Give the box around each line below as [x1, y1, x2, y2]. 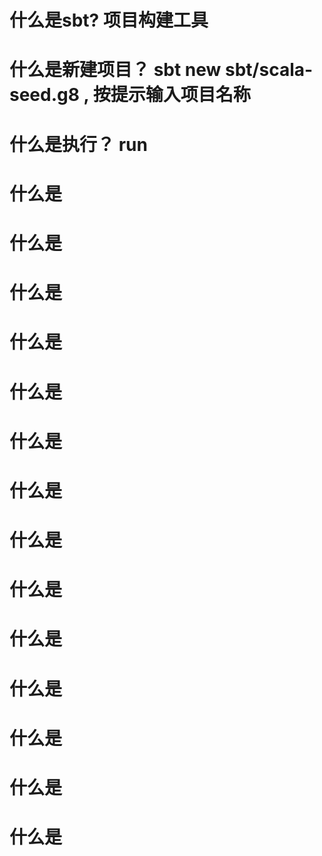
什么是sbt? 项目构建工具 [9, 9, 209, 32]
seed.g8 [9, 84, 80, 106]
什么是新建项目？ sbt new [9, 59, 222, 81]
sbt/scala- [225, 59, 314, 81]
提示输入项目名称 [110, 84, 251, 106]
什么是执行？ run [9, 133, 148, 156]
